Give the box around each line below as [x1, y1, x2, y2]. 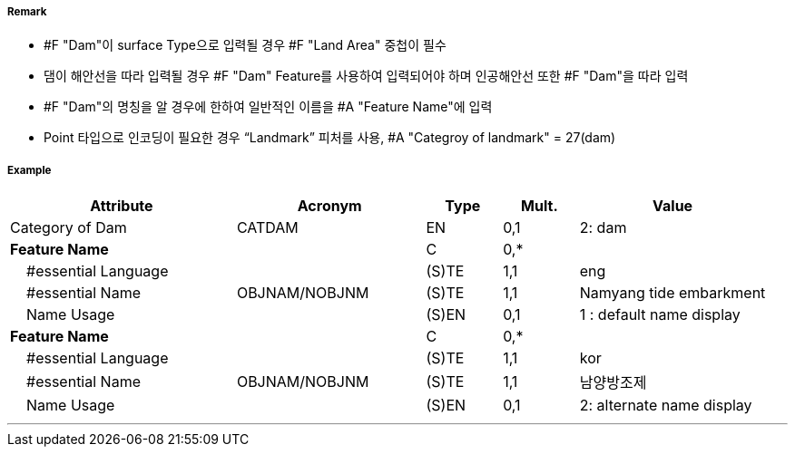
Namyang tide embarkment [579, 284, 766, 303]
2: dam [579, 218, 627, 237]
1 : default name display [579, 305, 741, 324]
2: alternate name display [579, 396, 752, 415]
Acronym [297, 197, 362, 216]
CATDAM [236, 218, 299, 237]
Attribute [90, 197, 153, 216]
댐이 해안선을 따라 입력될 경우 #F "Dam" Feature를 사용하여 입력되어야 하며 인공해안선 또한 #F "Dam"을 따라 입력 [44, 68, 689, 84]
